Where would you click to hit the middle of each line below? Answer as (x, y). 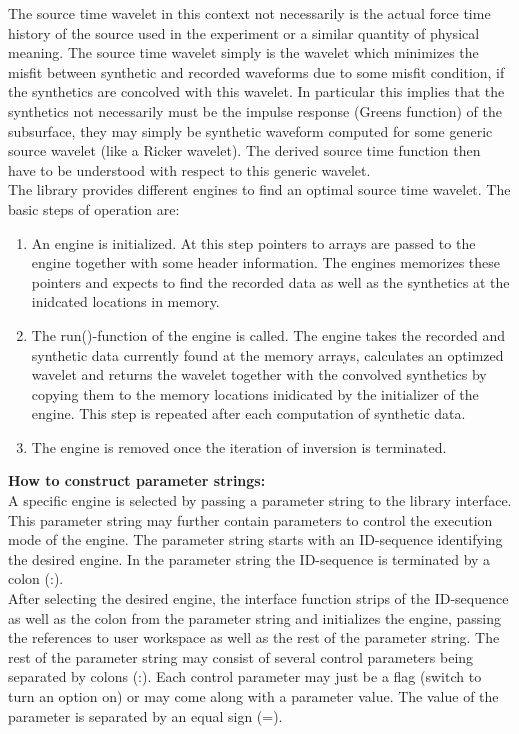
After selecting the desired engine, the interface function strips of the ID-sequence (258, 598)
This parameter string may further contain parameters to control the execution (250, 519)
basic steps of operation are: (94, 208)
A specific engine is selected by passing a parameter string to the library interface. (260, 500)
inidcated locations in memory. (125, 301)
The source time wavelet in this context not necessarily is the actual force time (249, 13)
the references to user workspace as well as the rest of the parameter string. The (254, 637)
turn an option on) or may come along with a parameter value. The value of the (253, 696)
